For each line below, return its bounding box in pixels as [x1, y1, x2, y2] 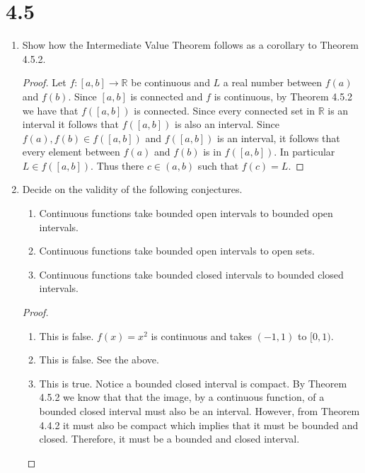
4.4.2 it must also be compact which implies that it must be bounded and [39, 417, 359, 432]
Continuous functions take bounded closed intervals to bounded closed [39, 267, 344, 281]
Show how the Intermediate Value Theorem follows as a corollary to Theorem [22, 37, 359, 52]
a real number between [223, 75, 323, 90]
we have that [22, 103, 79, 117]
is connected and [130, 88, 203, 103]
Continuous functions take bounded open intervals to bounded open [39, 206, 333, 221]
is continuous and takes [151, 328, 253, 343]
